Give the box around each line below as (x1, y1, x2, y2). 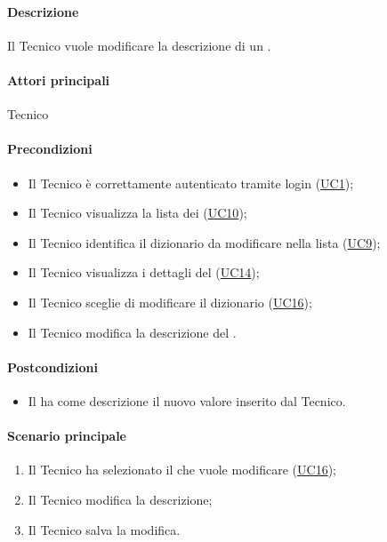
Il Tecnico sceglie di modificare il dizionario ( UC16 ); (28, 292, 312, 311)
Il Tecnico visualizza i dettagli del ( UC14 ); (28, 263, 260, 282)
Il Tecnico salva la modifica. (28, 520, 181, 538)
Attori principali (7, 70, 110, 89)
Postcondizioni (7, 357, 98, 376)
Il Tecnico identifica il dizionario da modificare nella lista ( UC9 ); (28, 233, 381, 251)
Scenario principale (7, 426, 126, 445)
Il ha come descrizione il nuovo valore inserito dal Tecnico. (28, 391, 346, 410)
